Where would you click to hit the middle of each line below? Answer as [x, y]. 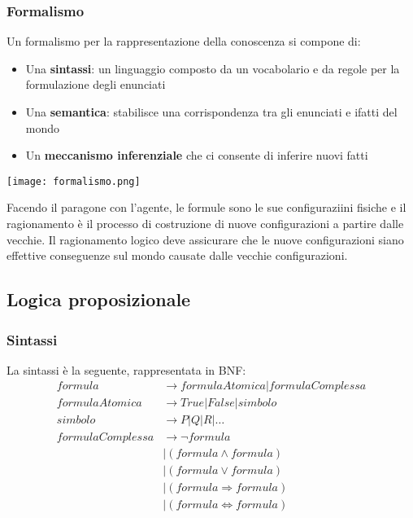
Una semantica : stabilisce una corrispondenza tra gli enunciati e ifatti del [211, 112]
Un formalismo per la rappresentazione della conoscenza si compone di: [184, 41]
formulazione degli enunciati [96, 84]
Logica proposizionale [99, 299]
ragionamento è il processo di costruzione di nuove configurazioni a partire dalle [205, 224]
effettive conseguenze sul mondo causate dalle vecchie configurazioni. [177, 255]
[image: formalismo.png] [74, 181]
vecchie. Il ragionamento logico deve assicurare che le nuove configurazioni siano [205, 239]
